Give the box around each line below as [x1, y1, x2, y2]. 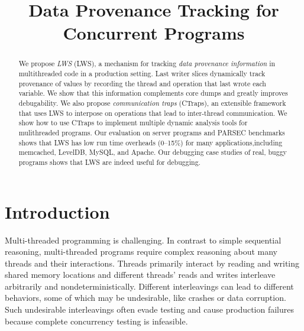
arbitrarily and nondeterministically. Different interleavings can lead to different [5, 280, 294, 292]
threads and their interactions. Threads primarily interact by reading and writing [5, 257, 300, 269]
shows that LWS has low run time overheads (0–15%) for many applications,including [18, 137, 283, 147]
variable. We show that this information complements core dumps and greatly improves [18, 88, 288, 98]
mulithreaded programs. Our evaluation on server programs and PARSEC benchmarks [18, 127, 285, 137]
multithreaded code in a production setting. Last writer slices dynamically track [18, 69, 266, 79]
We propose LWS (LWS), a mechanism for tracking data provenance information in [18, 59, 276, 69]
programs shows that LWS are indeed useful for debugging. [18, 157, 200, 167]
